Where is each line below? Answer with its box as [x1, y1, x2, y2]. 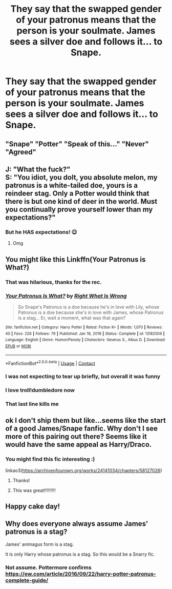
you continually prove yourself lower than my [5, 205, 153, 213]
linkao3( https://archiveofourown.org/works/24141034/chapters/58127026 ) [5, 467, 162, 474]
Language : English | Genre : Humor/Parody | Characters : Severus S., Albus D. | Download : [5, 337, 166, 343]
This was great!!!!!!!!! [12, 487, 56, 493]
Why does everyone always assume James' [5, 519, 148, 528]
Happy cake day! [5, 502, 60, 511]
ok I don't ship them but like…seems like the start [5, 416, 166, 425]
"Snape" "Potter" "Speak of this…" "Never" [5, 140, 149, 148]
